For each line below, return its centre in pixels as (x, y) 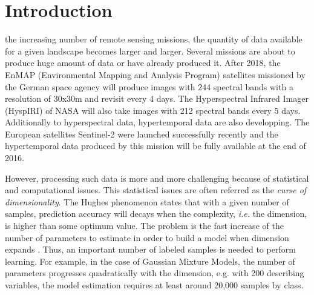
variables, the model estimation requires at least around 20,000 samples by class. (154, 285)
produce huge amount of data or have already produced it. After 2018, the (143, 63)
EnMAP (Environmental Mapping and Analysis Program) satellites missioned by (155, 74)
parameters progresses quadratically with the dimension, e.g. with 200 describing (155, 273)
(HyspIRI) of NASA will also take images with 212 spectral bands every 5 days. (153, 110)
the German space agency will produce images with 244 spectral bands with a (149, 86)
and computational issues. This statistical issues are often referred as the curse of (156, 190)
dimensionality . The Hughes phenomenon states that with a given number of (147, 201)
